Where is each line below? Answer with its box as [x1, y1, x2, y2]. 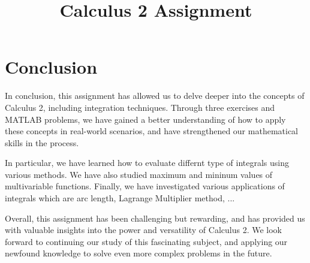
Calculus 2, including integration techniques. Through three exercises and [5, 101, 275, 113]
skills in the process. [5, 136, 79, 149]
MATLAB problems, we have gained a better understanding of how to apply [5, 113, 286, 125]
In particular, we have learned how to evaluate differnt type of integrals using [5, 156, 290, 169]
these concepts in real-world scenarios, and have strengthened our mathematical [5, 125, 298, 137]
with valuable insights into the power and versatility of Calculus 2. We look [5, 223, 282, 236]
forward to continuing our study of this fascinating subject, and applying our [5, 235, 288, 247]
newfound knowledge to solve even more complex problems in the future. [5, 247, 272, 259]
